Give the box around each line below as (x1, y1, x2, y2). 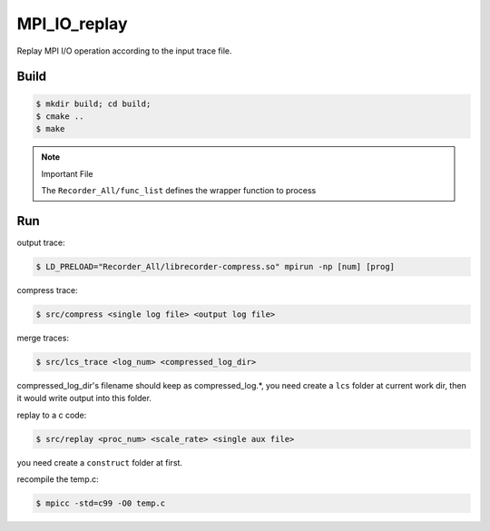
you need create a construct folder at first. (16, 457, 183, 467)
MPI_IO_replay (16, 14, 128, 34)
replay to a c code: (16, 409, 87, 420)
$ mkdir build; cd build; (35, 98, 152, 109)
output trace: (16, 237, 65, 248)
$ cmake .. (35, 111, 84, 122)
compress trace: (16, 284, 79, 295)
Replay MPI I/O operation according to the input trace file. (16, 45, 232, 56)
